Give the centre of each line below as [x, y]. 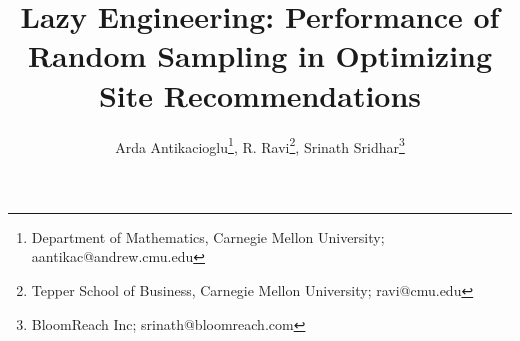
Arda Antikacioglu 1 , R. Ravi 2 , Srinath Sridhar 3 [260, 145]
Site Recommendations [260, 94]
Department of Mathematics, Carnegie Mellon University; [208, 236]
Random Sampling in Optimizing [260, 55]
